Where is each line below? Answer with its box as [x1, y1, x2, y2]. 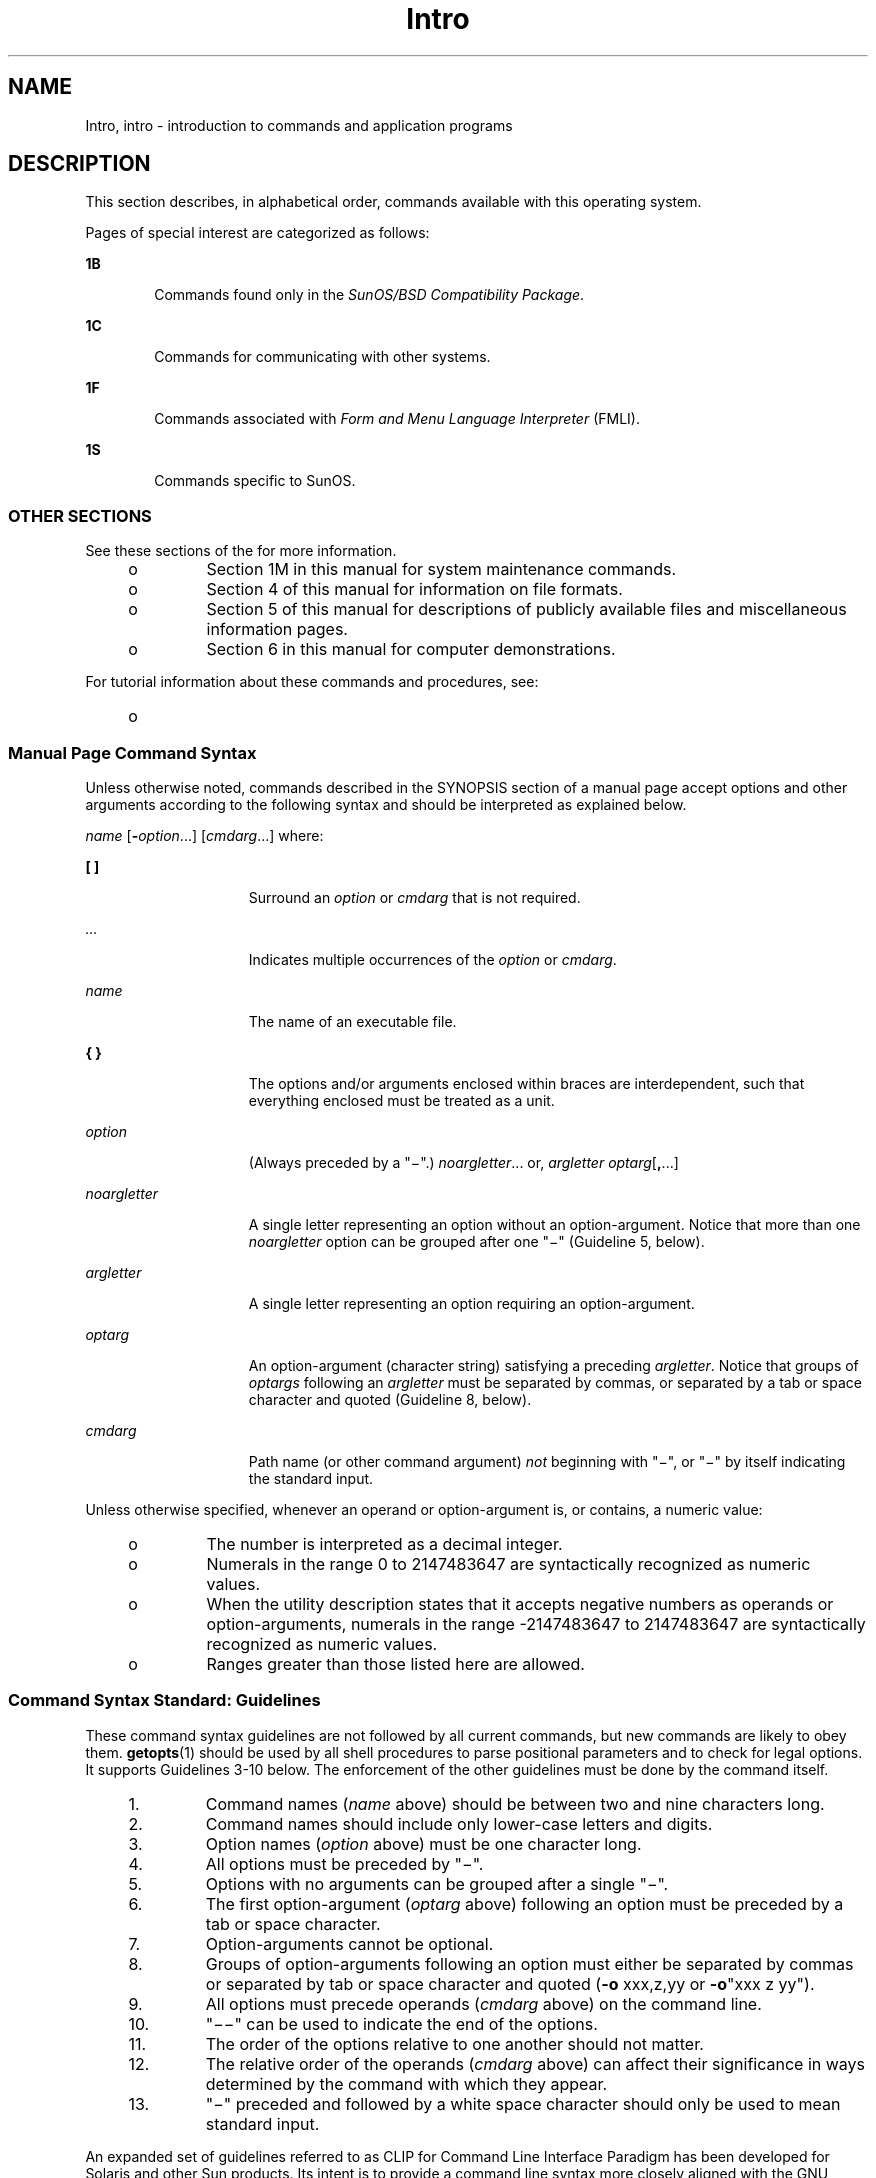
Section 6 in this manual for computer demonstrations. [206, 639, 616, 660]
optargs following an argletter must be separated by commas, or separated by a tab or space [248, 1373, 862, 1391]
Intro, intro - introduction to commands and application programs [85, 116, 513, 134]
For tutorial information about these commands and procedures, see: [85, 673, 539, 691]
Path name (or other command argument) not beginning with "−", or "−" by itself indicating [248, 1452, 846, 1470]
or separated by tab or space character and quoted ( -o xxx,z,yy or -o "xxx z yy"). [205, 1973, 815, 1994]
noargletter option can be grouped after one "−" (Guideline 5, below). [248, 1232, 705, 1250]
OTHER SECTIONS [8, 505, 152, 526]
